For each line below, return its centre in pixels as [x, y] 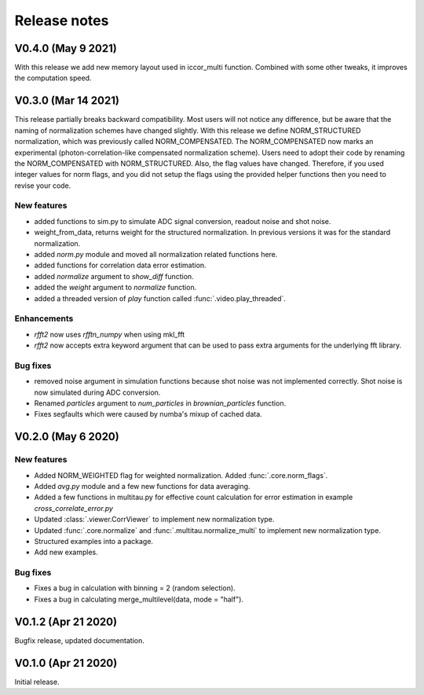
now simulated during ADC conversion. [97, 392]
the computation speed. [53, 78]
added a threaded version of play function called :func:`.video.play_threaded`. [160, 298]
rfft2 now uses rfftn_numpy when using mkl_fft [110, 334]
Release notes [62, 20]
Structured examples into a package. [93, 541]
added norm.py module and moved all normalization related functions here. [156, 255]
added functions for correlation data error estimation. [121, 265]
